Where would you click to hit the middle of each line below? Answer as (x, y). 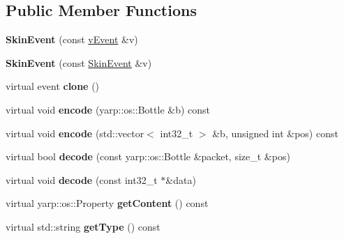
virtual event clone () (53, 86)
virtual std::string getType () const (83, 226)
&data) (181, 179)
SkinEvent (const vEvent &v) (72, 39)
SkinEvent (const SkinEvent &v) (79, 62)
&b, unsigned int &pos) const (275, 133)
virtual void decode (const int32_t (82, 179)
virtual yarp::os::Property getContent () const (107, 203)
